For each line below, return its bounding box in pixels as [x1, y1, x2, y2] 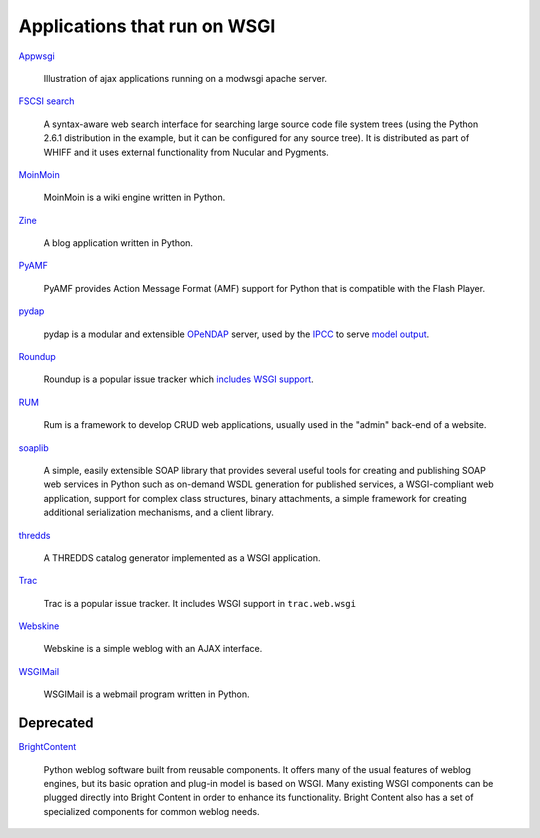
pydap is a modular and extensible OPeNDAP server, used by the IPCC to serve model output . [43, 328, 430, 340]
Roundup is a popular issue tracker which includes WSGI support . [43, 373, 314, 385]
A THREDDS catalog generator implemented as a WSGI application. [43, 551, 321, 564]
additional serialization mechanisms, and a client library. [43, 506, 275, 519]
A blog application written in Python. [43, 237, 194, 249]
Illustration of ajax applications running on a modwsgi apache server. [43, 72, 328, 84]
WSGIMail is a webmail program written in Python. [43, 688, 250, 700]
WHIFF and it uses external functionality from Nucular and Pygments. [43, 146, 329, 158]
